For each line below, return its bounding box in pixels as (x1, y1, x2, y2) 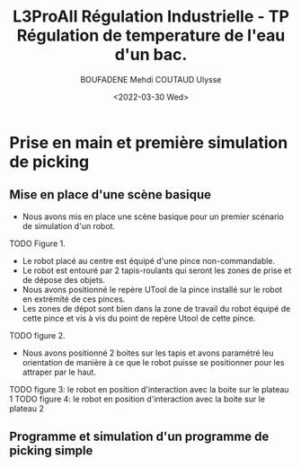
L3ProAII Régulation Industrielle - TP (12, 6, 290, 27)
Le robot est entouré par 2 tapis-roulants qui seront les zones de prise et (22, 265, 292, 276)
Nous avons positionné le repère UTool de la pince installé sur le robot (22, 284, 283, 295)
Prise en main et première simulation (9, 132, 288, 153)
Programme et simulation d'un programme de (9, 429, 270, 445)
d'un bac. (114, 45, 188, 65)
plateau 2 (9, 402, 45, 414)
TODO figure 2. (9, 330, 66, 340)
